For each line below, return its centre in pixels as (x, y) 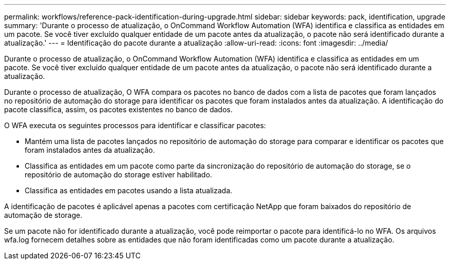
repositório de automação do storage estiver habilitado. (118, 175)
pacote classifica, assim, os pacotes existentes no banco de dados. (118, 109)
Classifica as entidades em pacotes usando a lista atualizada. (129, 190)
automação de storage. (43, 215)
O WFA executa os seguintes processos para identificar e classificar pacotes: (135, 125)
